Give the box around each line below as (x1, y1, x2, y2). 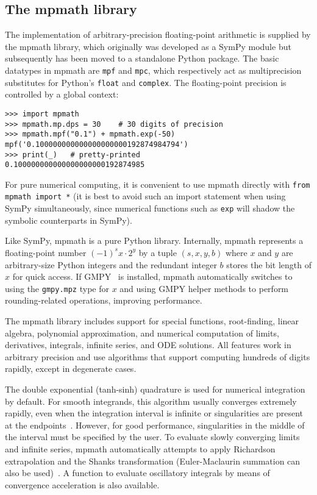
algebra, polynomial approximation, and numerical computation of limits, (5, 326, 279, 339)
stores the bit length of (226, 258, 312, 271)
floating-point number (5, 246, 87, 258)
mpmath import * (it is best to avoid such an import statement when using (5, 190, 286, 202)
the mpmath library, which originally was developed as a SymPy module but (5, 40, 291, 52)
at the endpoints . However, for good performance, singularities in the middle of (5, 418, 305, 431)
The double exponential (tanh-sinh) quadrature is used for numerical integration (5, 382, 305, 395)
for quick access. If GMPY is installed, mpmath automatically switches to (12, 270, 293, 283)
